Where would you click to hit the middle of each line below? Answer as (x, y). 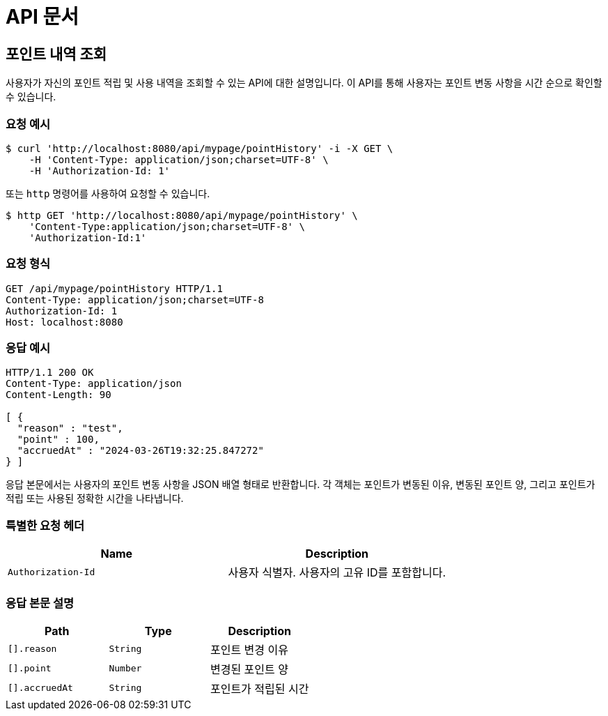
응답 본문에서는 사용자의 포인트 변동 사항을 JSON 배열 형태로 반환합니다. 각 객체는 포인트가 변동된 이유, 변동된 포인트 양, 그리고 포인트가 (301, 485)
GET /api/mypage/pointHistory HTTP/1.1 (114, 288)
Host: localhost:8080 (64, 322)
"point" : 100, (58, 440)
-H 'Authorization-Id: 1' (100, 170)
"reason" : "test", (70, 428)
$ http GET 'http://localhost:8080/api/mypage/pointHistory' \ (182, 215)
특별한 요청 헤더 (45, 525)
